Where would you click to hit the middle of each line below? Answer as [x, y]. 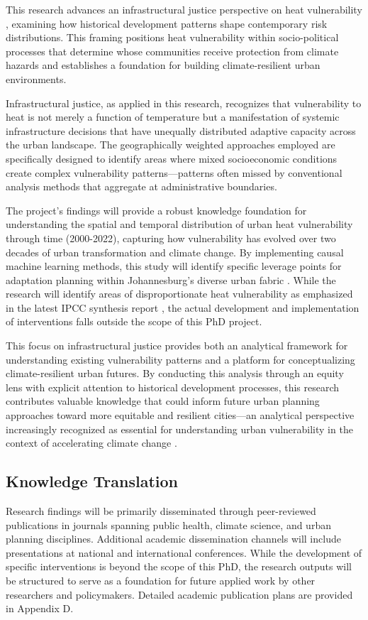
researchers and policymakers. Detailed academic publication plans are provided [179, 594]
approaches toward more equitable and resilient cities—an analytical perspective [180, 415]
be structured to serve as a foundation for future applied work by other [161, 580]
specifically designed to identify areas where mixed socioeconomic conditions [172, 158]
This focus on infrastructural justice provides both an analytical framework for [177, 346]
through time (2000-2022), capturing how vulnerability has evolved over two [171, 238]
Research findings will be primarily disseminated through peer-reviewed [161, 511]
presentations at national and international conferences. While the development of [184, 552]
